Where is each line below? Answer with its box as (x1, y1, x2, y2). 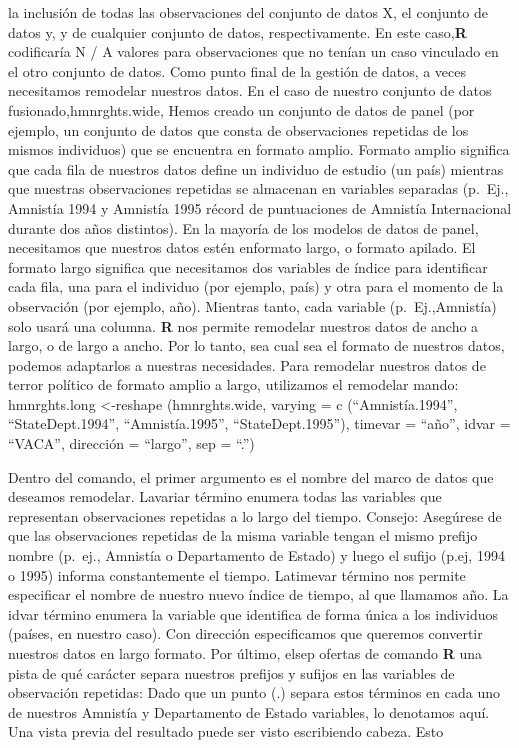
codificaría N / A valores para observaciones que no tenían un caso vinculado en (8, 41, 499, 62)
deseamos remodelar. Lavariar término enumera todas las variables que (8, 486, 442, 507)
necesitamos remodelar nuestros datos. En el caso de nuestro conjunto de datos (8, 80, 492, 101)
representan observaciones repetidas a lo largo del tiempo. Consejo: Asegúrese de (8, 505, 502, 526)
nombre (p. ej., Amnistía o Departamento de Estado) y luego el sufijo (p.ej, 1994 (8, 545, 505, 566)
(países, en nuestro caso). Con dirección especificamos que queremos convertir (8, 623, 483, 644)
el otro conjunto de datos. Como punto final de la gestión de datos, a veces (8, 60, 467, 81)
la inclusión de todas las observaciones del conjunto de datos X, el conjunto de (8, 2, 488, 22)
